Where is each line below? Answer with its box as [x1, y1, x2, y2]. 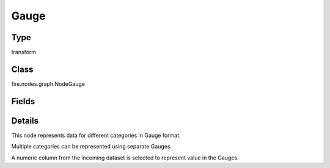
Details [11, 116, 39, 126]
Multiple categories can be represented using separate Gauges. [11, 143, 172, 150]
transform [11, 49, 37, 56]
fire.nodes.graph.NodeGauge [11, 80, 86, 88]
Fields [11, 96, 35, 107]
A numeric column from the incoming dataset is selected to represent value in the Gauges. [11, 154, 239, 161]
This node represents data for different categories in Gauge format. [11, 131, 181, 139]
